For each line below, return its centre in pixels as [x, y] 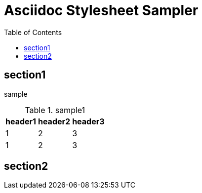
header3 [88, 121]
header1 [21, 121]
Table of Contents [33, 32]
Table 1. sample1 [55, 110]
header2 [54, 121]
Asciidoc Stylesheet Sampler [101, 10]
